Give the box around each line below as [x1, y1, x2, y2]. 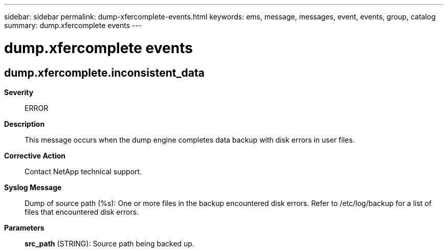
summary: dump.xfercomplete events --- [4, 21, 142, 30]
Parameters [4, 223, 44, 232]
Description [4, 119, 45, 128]
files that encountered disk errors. [25, 207, 139, 216]
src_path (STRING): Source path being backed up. [25, 239, 194, 248]
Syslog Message [4, 182, 62, 192]
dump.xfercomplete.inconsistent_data [4, 66, 205, 79]
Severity [4, 87, 34, 97]
